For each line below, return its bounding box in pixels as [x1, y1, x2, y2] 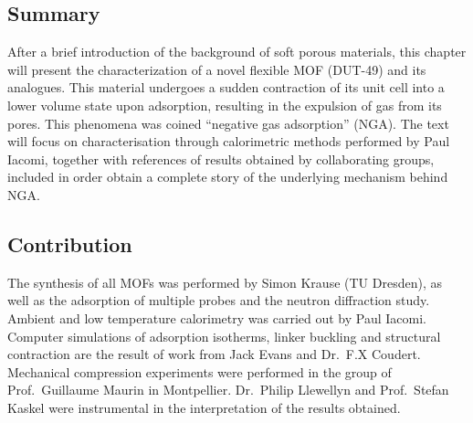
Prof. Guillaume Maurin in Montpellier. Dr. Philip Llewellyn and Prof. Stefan [7, 380, 449, 399]
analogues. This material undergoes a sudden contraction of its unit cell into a [7, 78, 445, 97]
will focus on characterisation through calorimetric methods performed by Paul [7, 132, 450, 151]
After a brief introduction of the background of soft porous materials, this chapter [7, 42, 467, 61]
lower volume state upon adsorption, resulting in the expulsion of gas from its [7, 95, 442, 114]
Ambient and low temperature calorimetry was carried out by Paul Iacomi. [7, 308, 426, 327]
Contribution [7, 229, 132, 258]
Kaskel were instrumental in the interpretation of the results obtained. [7, 397, 401, 417]
